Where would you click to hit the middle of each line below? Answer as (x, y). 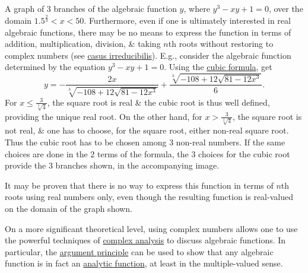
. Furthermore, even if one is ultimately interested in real (187, 20)
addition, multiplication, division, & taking (83, 44)
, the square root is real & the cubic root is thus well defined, (158, 102)
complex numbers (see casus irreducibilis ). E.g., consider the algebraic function (148, 55)
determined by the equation (55, 67)
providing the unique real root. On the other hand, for (104, 116)
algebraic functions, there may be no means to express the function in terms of (148, 32)
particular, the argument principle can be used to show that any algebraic (139, 251)
